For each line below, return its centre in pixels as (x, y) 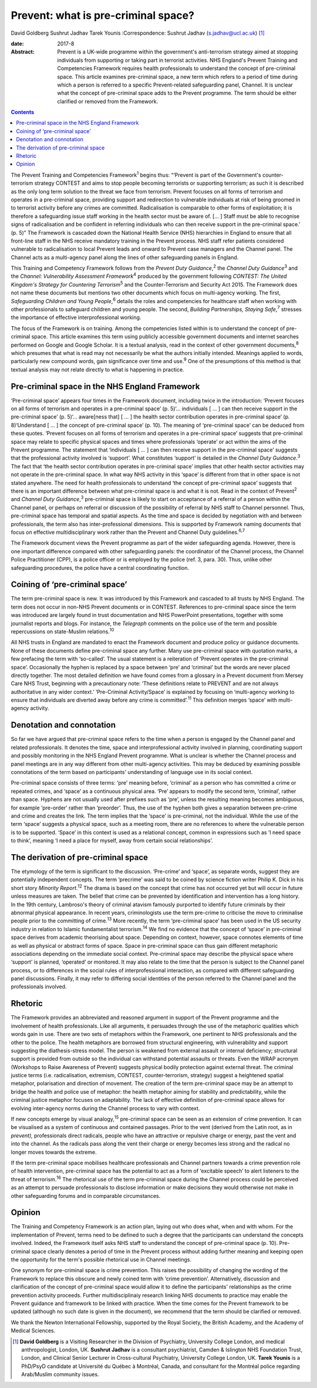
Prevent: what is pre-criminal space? (103, 15)
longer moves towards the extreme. (54, 1152)
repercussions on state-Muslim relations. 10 (63, 631)
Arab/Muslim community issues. (60, 1374)
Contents (23, 112)
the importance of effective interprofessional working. (76, 317)
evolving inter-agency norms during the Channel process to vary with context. (105, 1108)
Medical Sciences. (33, 1331)
